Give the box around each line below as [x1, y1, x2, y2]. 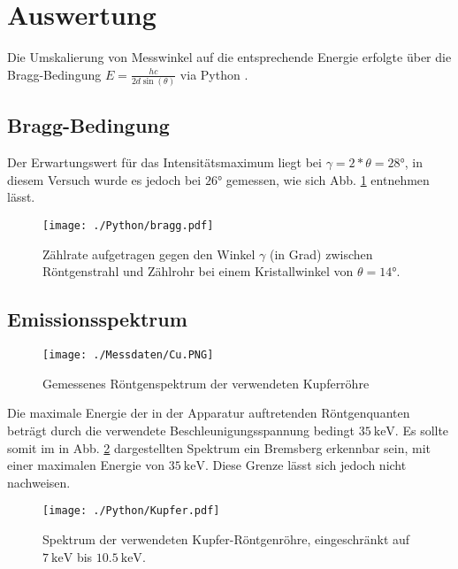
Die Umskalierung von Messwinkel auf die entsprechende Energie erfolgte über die [7, 48, 452, 66]
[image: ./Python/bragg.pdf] [42, 219, 214, 233]
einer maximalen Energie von [7, 456, 164, 474]
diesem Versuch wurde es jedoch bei [7, 170, 202, 188]
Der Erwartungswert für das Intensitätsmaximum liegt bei [7, 153, 322, 172]
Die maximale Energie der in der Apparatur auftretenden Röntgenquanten [7, 404, 410, 422]
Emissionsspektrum [7, 305, 187, 333]
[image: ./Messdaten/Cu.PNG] [42, 349, 214, 362]
